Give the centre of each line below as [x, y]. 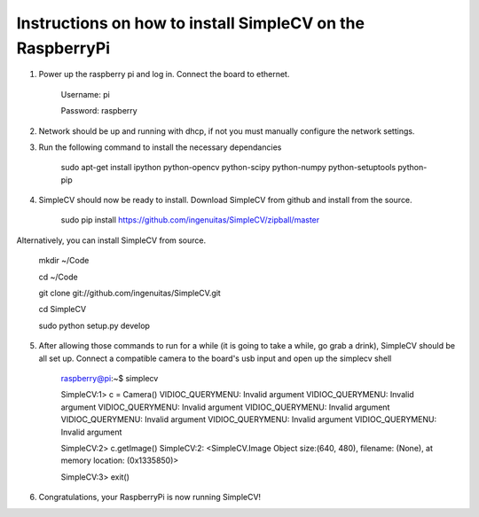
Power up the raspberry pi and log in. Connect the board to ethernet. [164, 74]
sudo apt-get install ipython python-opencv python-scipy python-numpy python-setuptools [228, 168]
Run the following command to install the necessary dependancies [160, 147]
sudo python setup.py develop [94, 325]
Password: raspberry [99, 111]
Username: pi [85, 94]
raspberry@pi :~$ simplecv [110, 378]
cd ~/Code [59, 277]
